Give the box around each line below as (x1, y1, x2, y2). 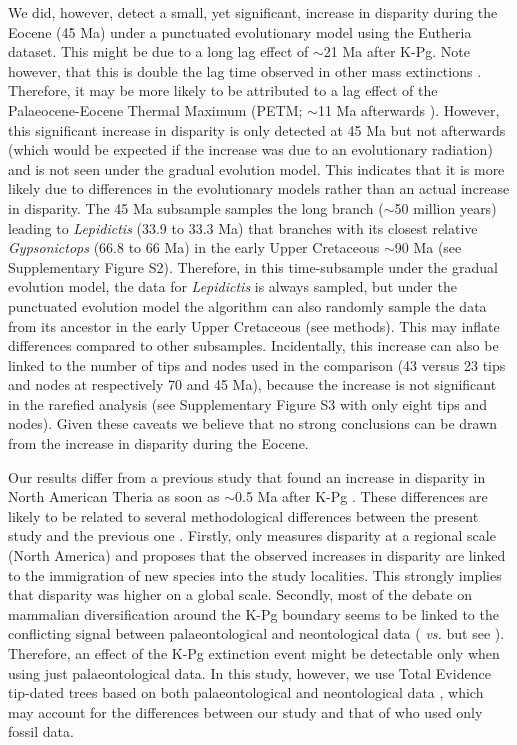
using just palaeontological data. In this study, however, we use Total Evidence (8, 662, 491, 683)
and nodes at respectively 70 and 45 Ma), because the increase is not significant (8, 374, 497, 395)
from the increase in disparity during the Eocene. (8, 433, 309, 454)
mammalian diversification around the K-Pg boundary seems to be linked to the (8, 603, 499, 624)
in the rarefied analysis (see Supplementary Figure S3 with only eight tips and (8, 393, 488, 414)
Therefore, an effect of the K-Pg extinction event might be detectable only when (8, 643, 500, 663)
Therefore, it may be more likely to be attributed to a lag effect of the (8, 80, 438, 101)
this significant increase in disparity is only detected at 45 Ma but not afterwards (8, 119, 506, 140)
